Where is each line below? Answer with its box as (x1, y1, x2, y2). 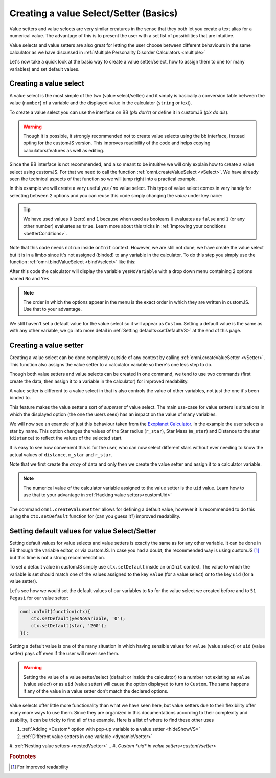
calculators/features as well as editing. (23, 147, 105, 153)
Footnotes (9, 753, 36, 760)
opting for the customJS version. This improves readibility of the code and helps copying (23, 140, 211, 146)
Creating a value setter (9, 341, 84, 349)
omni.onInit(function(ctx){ (20, 608, 90, 614)
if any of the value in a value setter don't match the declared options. (23, 688, 169, 694)
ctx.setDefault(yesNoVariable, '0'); (31, 616, 126, 622)
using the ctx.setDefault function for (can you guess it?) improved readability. (9, 513, 181, 519)
